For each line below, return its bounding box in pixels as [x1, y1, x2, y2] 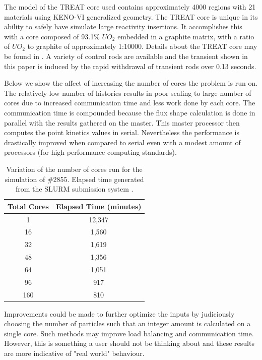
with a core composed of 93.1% [4, 31, 100, 41]
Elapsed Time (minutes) [55, 201, 142, 211]
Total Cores [8, 201, 49, 211]
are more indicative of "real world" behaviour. [4, 348, 145, 358]
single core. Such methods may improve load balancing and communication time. [4, 328, 254, 338]
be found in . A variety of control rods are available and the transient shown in [4, 50, 248, 61]
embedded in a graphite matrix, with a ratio [117, 31, 254, 41]
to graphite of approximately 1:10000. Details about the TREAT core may [27, 41, 257, 51]
